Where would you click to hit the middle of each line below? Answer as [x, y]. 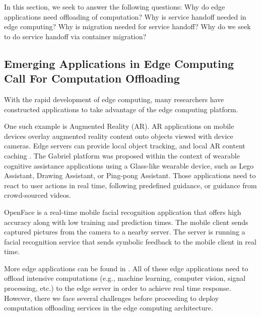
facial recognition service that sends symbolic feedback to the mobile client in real [130, 241]
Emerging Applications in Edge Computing [119, 63]
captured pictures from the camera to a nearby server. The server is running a [125, 232]
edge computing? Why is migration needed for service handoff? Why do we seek [127, 26]
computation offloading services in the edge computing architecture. [109, 308]
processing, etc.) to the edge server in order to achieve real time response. [118, 288]
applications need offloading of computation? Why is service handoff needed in [125, 16]
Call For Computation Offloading [92, 78]
